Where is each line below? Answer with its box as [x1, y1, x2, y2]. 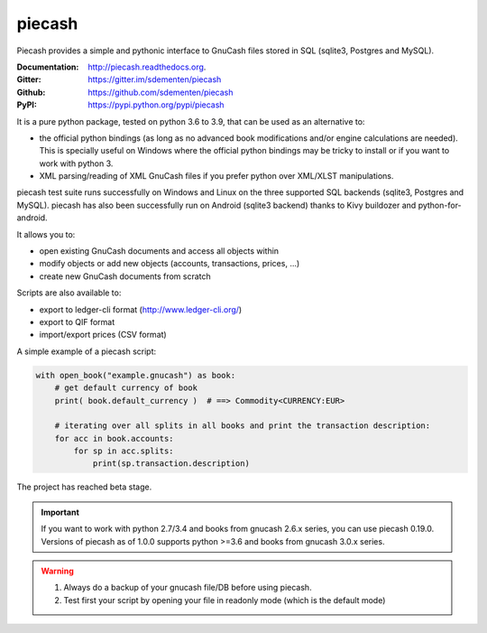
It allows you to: [16, 228, 76, 239]
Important [41, 507, 80, 517]
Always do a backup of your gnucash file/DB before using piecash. [63, 582, 312, 593]
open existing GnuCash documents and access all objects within [39, 246, 280, 256]
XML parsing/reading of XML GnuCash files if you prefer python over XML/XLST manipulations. [39, 171, 394, 182]
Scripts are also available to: [16, 287, 122, 298]
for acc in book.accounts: [54, 433, 175, 443]
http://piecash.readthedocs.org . [87, 61, 207, 72]
